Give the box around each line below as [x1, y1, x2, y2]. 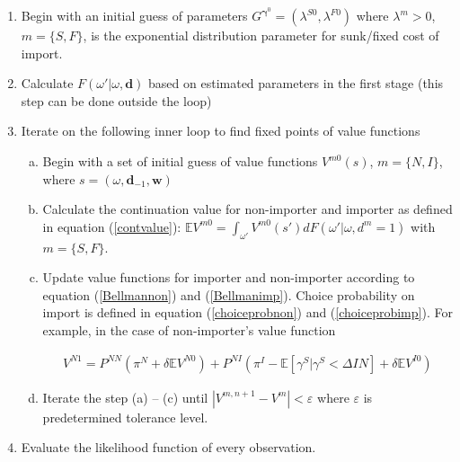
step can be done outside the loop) [21, 91, 212, 110]
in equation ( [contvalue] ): [42, 217, 181, 235]
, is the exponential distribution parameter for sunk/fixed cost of [83, 26, 439, 45]
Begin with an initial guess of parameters [21, 6, 248, 25]
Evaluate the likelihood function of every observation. [21, 438, 316, 457]
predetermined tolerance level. [42, 407, 208, 426]
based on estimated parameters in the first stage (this [148, 74, 444, 93]
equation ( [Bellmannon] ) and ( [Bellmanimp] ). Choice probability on [42, 285, 415, 304]
